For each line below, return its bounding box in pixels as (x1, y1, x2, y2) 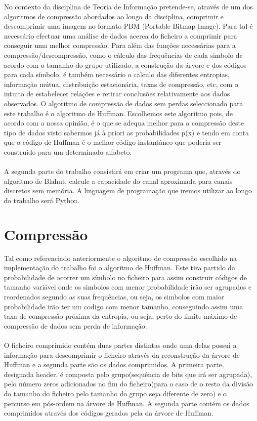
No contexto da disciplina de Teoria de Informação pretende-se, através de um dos (4, 1, 253, 11)
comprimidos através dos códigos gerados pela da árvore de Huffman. (4, 408, 214, 418)
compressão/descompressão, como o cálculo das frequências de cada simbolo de (4, 49, 243, 60)
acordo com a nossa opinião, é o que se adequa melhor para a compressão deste (4, 118, 244, 128)
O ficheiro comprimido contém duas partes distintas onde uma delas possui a (4, 339, 237, 350)
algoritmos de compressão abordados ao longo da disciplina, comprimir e (4, 11, 224, 21)
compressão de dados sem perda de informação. (4, 320, 147, 331)
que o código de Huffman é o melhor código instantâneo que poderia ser (4, 137, 222, 147)
